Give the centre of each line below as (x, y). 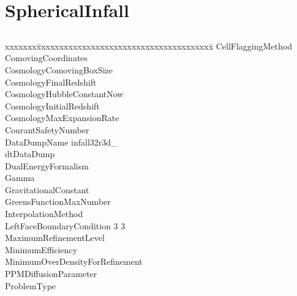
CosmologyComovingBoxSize (59, 69)
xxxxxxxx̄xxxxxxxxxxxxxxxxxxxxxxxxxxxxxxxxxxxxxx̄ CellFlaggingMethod (148, 46)
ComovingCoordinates (47, 58)
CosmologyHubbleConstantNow (64, 94)
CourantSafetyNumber (47, 129)
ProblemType (31, 285)
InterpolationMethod (44, 214)
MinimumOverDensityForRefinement (74, 261)
